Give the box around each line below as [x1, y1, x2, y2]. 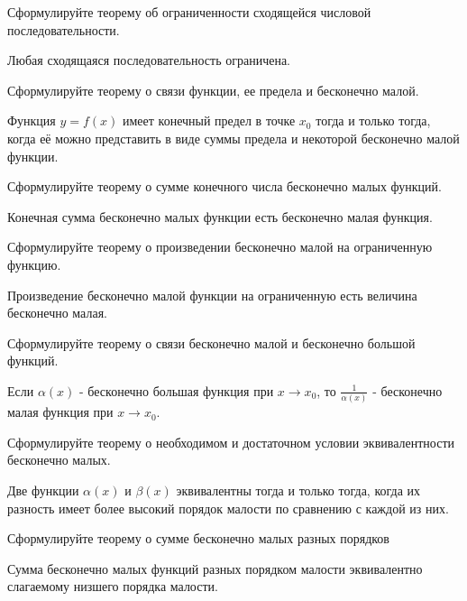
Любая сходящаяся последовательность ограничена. [7, 51, 290, 69]
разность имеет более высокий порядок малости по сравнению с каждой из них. [7, 498, 449, 517]
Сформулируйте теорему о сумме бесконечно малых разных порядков [7, 529, 389, 548]
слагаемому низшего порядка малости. [7, 577, 218, 596]
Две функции [7, 481, 79, 499]
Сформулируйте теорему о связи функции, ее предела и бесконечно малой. [7, 80, 419, 99]
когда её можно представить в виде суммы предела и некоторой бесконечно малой [7, 128, 460, 147]
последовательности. [7, 20, 120, 39]
